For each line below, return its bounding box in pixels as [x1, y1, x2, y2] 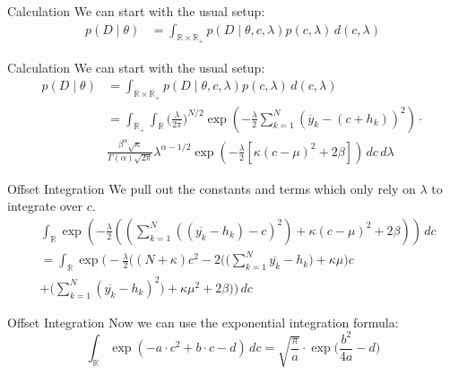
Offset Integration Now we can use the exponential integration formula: [7, 312, 399, 331]
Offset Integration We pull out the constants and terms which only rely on [7, 179, 416, 197]
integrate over [7, 196, 83, 215]
